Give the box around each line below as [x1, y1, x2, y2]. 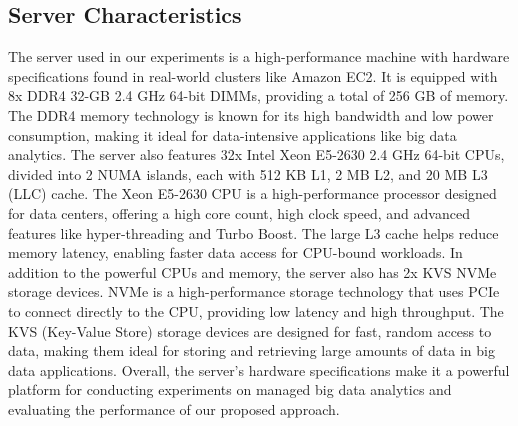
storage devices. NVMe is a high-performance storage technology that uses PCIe [8, 281, 500, 302]
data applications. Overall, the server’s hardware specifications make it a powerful [8, 359, 510, 380]
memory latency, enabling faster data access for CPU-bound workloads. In [8, 242, 463, 263]
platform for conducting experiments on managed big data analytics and [8, 379, 452, 400]
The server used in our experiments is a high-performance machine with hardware [8, 46, 510, 67]
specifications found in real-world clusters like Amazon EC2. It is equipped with [8, 65, 498, 86]
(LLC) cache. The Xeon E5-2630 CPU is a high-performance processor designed [8, 183, 497, 204]
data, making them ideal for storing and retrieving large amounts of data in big [8, 340, 495, 361]
